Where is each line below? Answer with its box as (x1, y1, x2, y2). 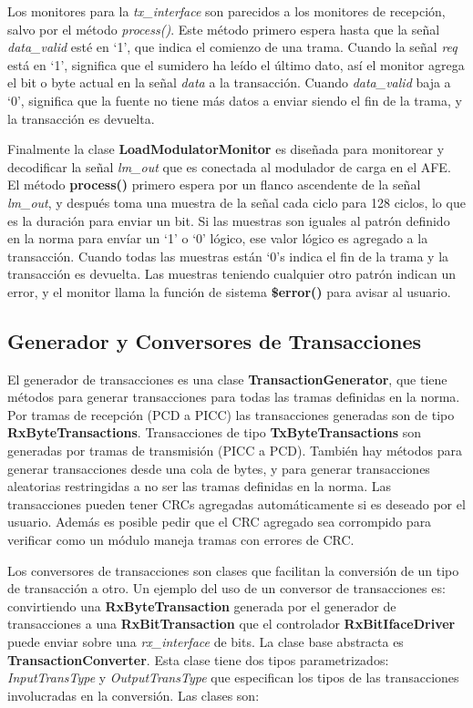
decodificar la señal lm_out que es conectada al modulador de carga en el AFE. (7, 157, 451, 176)
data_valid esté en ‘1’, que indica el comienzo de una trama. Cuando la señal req (7, 37, 458, 56)
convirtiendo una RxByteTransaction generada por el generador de (7, 596, 396, 615)
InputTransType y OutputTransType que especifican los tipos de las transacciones (7, 668, 459, 687)
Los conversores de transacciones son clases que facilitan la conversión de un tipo (7, 560, 459, 580)
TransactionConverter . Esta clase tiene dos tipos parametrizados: (7, 650, 389, 669)
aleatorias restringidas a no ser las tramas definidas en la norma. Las (7, 477, 392, 496)
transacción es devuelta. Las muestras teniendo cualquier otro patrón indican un (7, 264, 456, 283)
